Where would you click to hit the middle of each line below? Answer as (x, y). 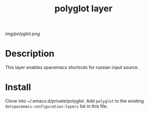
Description (30, 54)
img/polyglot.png (23, 34)
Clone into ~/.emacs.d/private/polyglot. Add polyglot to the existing (74, 101)
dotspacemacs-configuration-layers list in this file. (57, 106)
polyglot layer (83, 9)
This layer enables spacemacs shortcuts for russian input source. (72, 68)
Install (18, 87)
